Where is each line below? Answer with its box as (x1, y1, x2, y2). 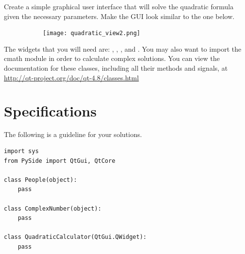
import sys (4, 147, 39, 155)
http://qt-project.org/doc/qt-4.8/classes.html (4, 72, 139, 82)
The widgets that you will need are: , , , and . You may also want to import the (4, 43, 242, 54)
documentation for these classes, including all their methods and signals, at (4, 63, 228, 73)
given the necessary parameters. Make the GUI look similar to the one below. (4, 11, 235, 21)
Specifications (4, 101, 97, 121)
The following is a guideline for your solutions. (4, 129, 142, 139)
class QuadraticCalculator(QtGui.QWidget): (4, 234, 147, 241)
